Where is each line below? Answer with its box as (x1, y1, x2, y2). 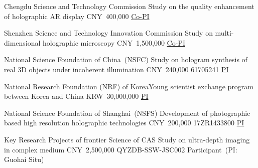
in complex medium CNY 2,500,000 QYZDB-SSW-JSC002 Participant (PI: (4, 144, 237, 154)
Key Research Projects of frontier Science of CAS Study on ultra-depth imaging (4, 134, 250, 144)
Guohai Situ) (4, 154, 44, 164)
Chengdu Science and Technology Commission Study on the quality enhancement (4, 1, 254, 11)
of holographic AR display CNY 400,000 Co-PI (4, 11, 150, 21)
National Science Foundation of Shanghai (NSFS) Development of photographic (4, 107, 250, 118)
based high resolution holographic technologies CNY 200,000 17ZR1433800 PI (4, 117, 244, 128)
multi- (215, 28, 234, 38)
